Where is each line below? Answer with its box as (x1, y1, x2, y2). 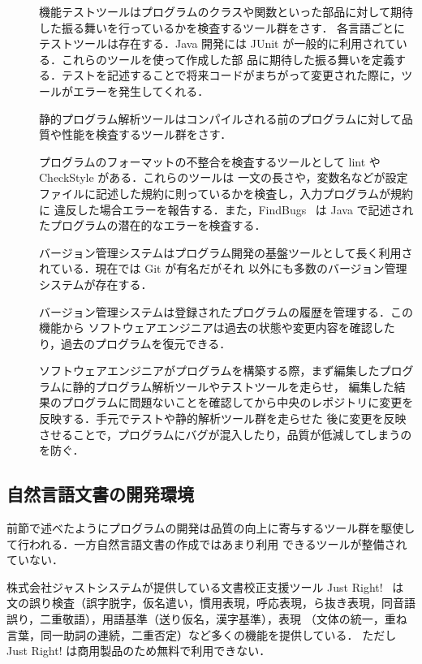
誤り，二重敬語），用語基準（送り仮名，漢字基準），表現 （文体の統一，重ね (6, 610, 407, 627)
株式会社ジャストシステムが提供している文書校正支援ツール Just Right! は (6, 578, 404, 595)
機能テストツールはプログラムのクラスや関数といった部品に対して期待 (39, 3, 413, 19)
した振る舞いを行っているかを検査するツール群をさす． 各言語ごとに (39, 19, 406, 36)
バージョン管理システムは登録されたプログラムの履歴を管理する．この (39, 303, 413, 320)
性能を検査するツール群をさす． (61, 126, 232, 143)
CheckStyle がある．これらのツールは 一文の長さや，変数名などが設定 (39, 169, 408, 186)
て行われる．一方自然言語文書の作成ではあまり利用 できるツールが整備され (6, 535, 407, 552)
